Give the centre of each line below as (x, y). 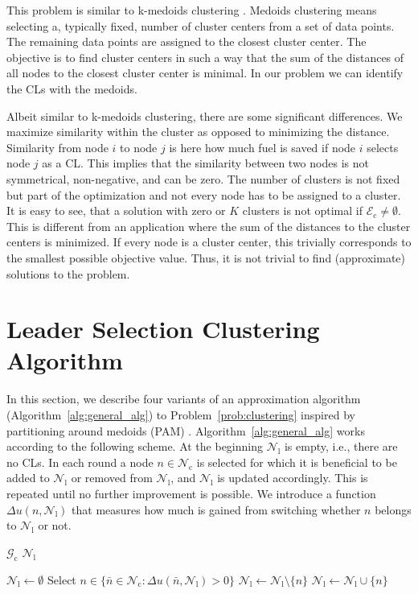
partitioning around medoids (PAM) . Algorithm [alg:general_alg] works (186, 430)
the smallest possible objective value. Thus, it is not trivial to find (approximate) (206, 257)
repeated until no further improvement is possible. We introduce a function (191, 493)
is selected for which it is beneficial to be (297, 462)
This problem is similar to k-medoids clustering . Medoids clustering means (192, 10)
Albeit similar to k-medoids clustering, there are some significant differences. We (205, 115)
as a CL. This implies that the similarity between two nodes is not (205, 163)
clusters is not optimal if (302, 210)
